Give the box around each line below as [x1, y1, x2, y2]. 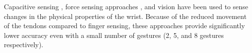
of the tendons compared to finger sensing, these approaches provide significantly [4, 20, 245, 31]
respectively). [4, 39, 44, 50]
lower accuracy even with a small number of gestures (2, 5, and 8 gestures [4, 30, 224, 40]
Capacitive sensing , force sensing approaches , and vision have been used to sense [4, 1, 249, 11]
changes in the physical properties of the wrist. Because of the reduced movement [4, 11, 247, 21]
